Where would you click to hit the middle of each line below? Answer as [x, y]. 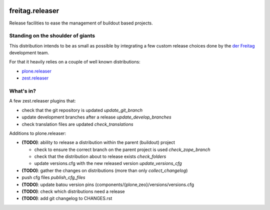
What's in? [22, 91]
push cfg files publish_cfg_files [53, 177]
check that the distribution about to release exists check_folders [100, 156]
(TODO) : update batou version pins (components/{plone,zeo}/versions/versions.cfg [108, 184]
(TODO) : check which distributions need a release [73, 191]
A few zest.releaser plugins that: [42, 101]
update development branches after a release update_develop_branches [97, 117]
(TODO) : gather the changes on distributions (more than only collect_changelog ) [105, 170]
